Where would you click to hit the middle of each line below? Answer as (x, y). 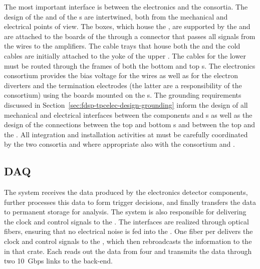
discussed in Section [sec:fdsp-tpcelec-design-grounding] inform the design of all (126, 104)
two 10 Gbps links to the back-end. (58, 261)
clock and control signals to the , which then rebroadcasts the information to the (128, 241)
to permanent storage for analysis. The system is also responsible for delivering (125, 212)
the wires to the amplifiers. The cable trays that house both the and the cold (122, 46)
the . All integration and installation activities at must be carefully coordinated (126, 134)
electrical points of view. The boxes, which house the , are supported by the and (127, 26)
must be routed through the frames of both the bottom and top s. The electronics (130, 65)
